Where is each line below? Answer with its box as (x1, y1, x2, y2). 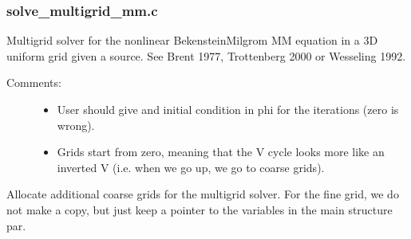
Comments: (6, 74, 61, 91)
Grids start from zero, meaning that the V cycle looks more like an (57, 143, 385, 160)
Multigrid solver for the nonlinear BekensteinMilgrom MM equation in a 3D (6, 32, 378, 49)
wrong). (57, 116, 95, 133)
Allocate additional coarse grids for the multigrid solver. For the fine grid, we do (6, 186, 399, 202)
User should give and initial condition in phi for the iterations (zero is (57, 101, 399, 117)
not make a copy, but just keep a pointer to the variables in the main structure (6, 201, 393, 217)
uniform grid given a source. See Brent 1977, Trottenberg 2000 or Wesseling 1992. (6, 47, 406, 64)
